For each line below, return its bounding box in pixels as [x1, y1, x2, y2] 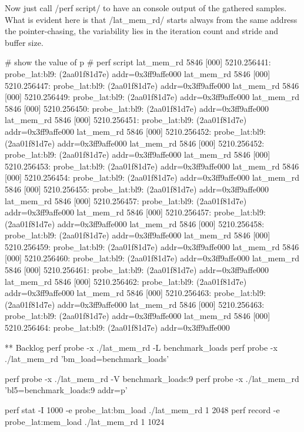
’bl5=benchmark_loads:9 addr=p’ [5, 384, 128, 396]
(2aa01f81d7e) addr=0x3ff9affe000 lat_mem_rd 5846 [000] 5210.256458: [5, 217, 265, 230]
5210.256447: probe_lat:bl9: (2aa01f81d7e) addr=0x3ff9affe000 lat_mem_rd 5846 [5, 79, 299, 91]
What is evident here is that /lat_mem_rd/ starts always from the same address [5, 13, 298, 25]
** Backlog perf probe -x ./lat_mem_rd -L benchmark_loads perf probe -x [5, 341, 278, 353]
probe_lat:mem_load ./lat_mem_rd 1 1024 [5, 415, 165, 427]
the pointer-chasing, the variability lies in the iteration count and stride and [5, 25, 279, 37]
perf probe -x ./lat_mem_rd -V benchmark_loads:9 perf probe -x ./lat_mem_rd [5, 372, 299, 384]
